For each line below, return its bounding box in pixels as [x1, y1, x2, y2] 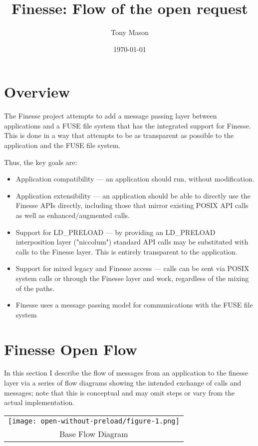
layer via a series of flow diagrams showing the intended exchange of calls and [4, 377, 242, 388]
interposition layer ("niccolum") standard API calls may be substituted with [15, 236, 249, 247]
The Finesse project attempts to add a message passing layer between [4, 110, 217, 121]
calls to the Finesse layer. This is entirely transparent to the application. [15, 246, 238, 256]
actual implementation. [4, 397, 75, 407]
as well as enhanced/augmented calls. [15, 210, 130, 220]
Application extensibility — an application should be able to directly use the [15, 190, 251, 200]
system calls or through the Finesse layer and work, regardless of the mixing [15, 272, 249, 283]
